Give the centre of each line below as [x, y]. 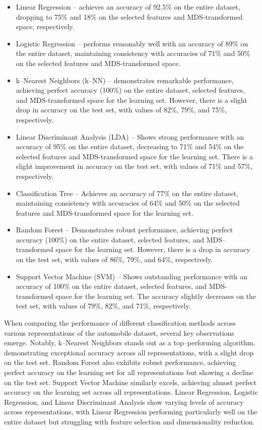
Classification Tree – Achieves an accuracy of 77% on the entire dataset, [127, 193]
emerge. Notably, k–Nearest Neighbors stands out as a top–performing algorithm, [130, 343]
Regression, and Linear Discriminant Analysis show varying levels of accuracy [124, 402]
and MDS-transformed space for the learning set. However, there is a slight [132, 100]
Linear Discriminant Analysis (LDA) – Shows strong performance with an [130, 136]
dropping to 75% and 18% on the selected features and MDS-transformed [129, 16]
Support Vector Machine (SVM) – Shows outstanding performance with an [132, 276]
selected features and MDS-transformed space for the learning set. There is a [135, 156]
